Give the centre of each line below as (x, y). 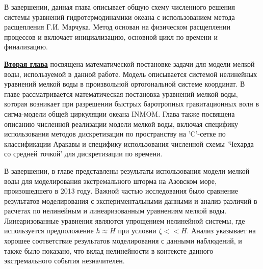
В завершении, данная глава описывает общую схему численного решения (120, 7)
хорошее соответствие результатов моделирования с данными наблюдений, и (123, 241)
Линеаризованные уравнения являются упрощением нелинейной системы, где (125, 220)
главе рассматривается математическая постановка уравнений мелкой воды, (121, 93)
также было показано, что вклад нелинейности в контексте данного (109, 250)
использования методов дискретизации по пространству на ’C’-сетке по (115, 134)
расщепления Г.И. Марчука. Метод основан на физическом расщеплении (117, 27)
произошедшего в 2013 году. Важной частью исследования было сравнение (121, 191)
